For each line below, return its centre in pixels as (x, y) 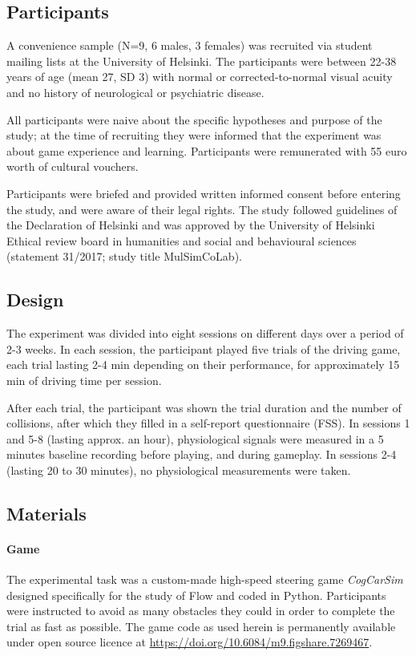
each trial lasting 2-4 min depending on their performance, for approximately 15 (203, 364)
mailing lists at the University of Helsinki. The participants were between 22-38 (202, 61)
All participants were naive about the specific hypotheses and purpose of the (194, 119)
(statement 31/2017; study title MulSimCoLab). (124, 256)
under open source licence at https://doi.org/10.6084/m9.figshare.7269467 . (190, 642)
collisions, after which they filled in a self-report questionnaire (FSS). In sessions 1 (208, 423)
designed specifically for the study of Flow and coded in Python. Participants (196, 595)
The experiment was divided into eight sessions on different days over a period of (205, 333)
